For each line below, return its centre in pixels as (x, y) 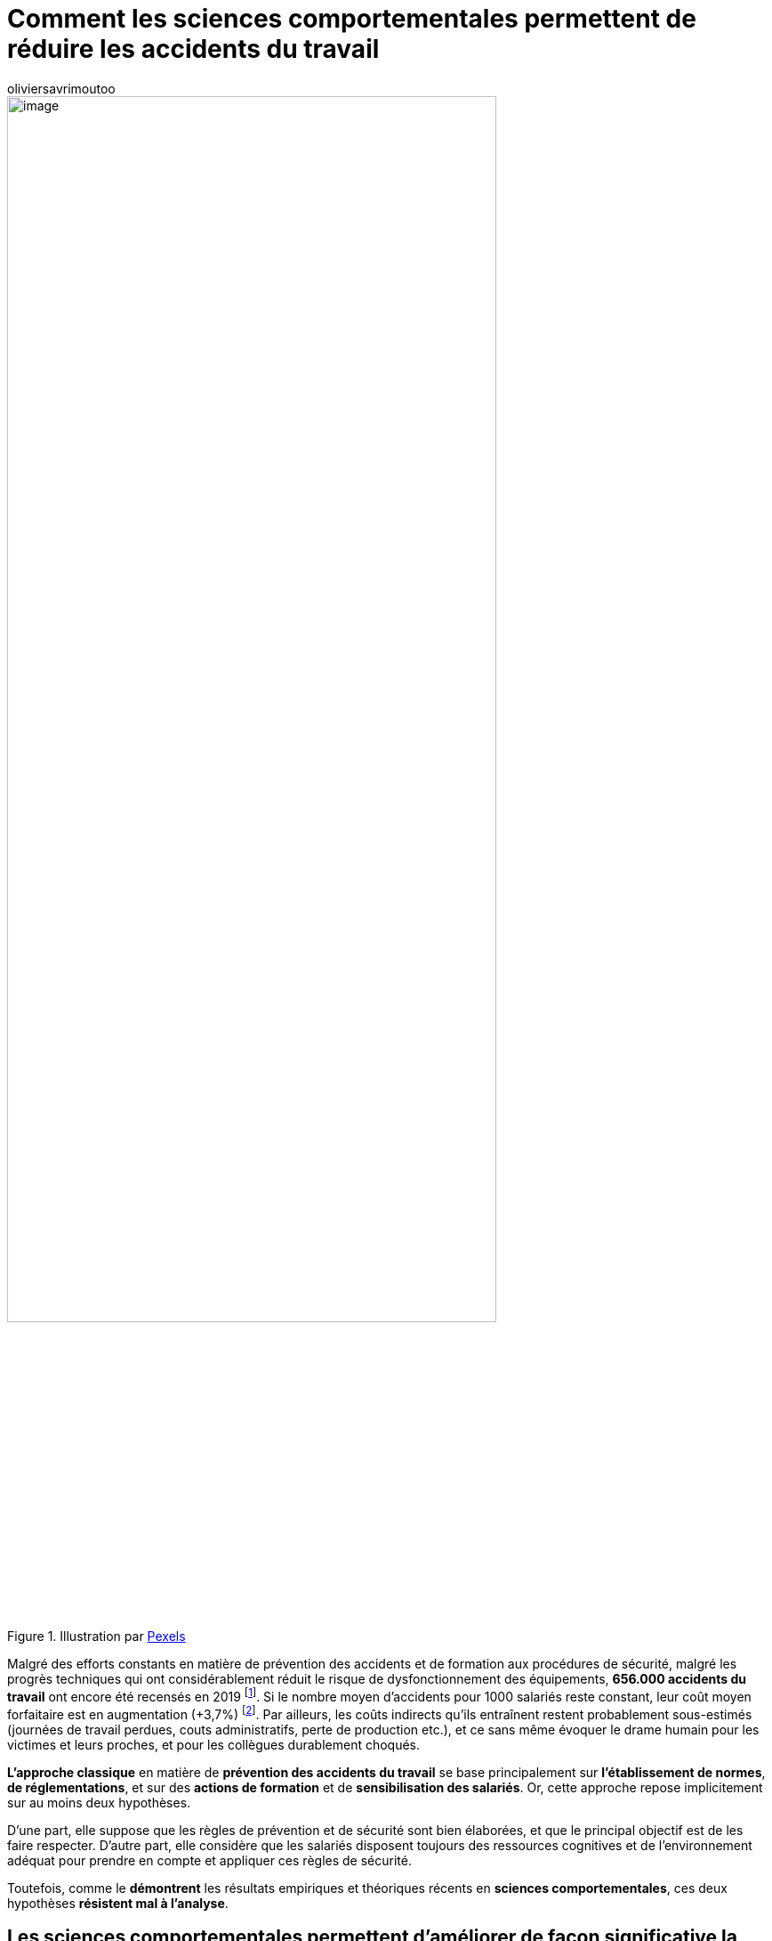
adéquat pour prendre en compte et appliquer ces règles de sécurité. (209, 1860)
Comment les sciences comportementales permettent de (352, 19)
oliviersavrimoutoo (61, 88)
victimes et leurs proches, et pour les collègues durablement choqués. (214, 1744)
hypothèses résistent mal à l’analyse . (118, 1903)
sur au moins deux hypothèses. (99, 1802)
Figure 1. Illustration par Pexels (96, 1636)
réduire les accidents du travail (193, 49)
